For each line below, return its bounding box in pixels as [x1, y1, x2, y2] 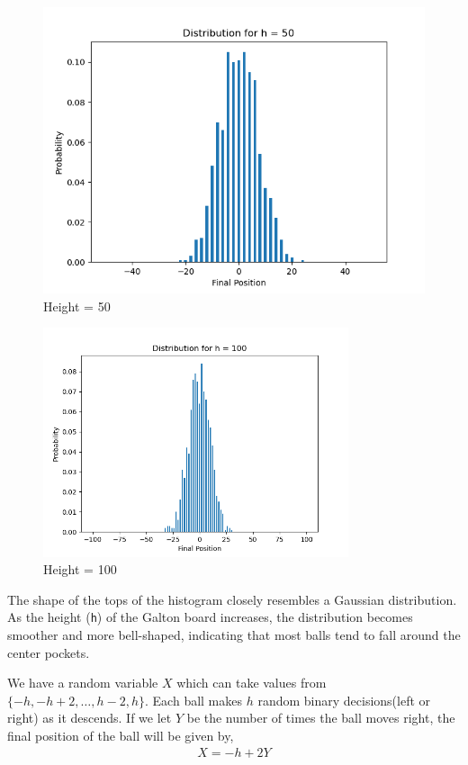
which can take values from [176, 673, 327, 692]
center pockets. [7, 643, 90, 661]
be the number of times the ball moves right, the [186, 708, 455, 727]
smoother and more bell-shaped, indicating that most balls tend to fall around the [7, 625, 461, 644]
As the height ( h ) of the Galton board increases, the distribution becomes [7, 607, 413, 626]
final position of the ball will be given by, [7, 725, 234, 744]
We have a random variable [7, 673, 158, 692]
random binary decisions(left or [257, 690, 431, 709]
